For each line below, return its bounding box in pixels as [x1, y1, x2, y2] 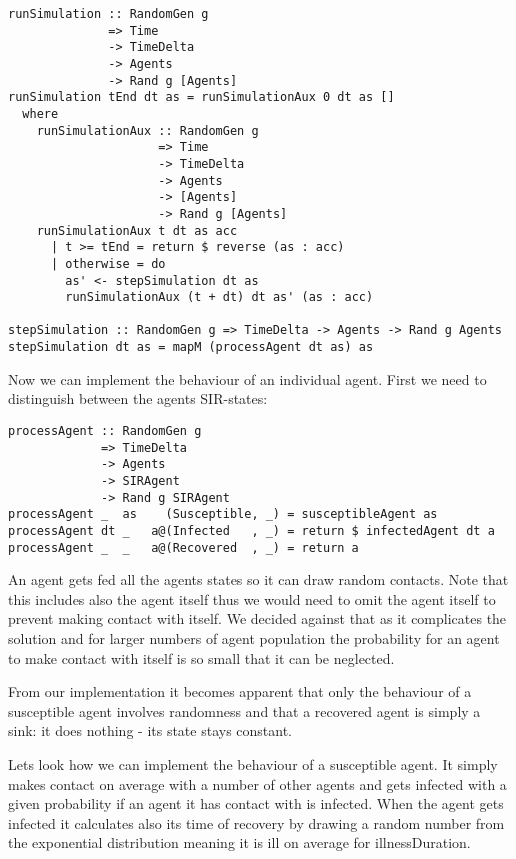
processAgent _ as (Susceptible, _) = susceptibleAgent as [8, 507, 438, 522]
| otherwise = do [50, 256, 166, 271]
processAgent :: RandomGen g [8, 423, 202, 438]
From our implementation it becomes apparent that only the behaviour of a [8, 681, 472, 702]
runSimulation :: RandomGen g [8, 7, 209, 21]
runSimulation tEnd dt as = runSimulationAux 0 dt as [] [8, 90, 395, 105]
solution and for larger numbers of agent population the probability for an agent [8, 628, 500, 648]
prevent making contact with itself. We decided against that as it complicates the [8, 608, 507, 629]
